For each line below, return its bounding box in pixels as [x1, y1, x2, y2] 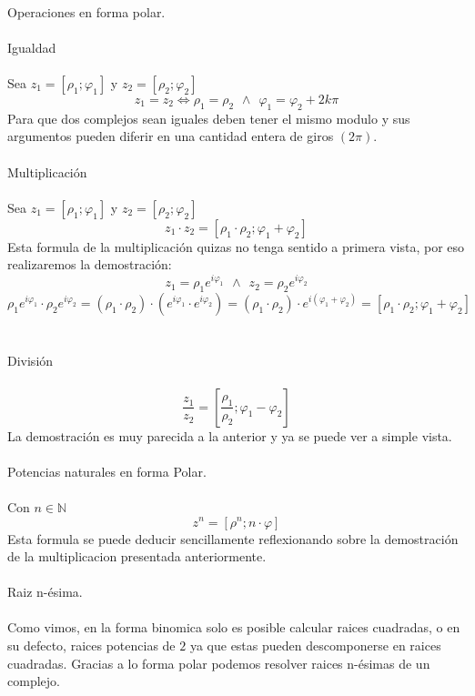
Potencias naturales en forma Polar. [7, 461, 207, 480]
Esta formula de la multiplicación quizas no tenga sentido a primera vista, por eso [7, 237, 465, 256]
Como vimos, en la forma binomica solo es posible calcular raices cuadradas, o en [7, 618, 460, 637]
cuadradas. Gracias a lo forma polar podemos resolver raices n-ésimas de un [7, 653, 430, 672]
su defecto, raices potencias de [7, 636, 176, 655]
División [7, 351, 54, 370]
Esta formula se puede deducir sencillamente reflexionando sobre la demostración [7, 529, 459, 548]
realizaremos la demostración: [7, 255, 172, 274]
